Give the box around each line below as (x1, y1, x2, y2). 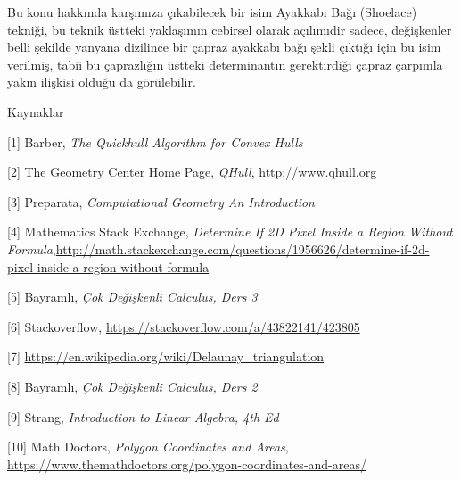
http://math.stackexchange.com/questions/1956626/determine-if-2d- (55, 239, 430, 258)
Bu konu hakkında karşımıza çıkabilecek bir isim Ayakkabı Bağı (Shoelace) (7, 3, 417, 21)
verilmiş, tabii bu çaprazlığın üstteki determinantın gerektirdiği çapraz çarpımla (7, 54, 443, 73)
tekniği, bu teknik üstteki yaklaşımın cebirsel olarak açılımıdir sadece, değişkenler (7, 20, 452, 38)
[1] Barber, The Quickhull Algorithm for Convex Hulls (7, 132, 303, 151)
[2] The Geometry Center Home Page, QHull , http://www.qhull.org (7, 162, 377, 181)
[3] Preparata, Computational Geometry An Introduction (7, 192, 315, 211)
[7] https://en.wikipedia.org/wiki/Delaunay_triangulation (7, 347, 325, 366)
